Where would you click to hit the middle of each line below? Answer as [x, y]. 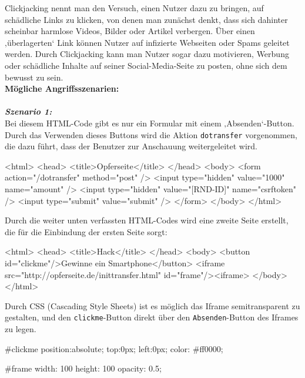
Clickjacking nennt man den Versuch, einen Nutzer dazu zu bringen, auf [134, 8]
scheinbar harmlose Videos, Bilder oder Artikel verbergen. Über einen [130, 31]
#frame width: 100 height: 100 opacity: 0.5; [83, 368]
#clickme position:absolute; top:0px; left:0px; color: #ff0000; [114, 348]
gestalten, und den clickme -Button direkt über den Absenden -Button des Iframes [152, 317]
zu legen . [21, 328]
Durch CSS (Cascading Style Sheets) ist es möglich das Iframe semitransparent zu [152, 305]
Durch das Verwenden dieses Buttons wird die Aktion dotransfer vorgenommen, [151, 134]
